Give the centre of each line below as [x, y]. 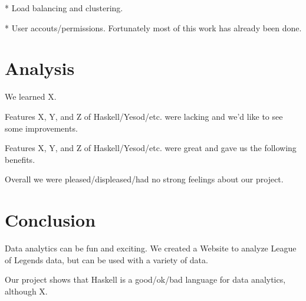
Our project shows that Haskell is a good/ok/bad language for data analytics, [145, 279]
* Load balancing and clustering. [64, 8]
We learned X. [31, 96]
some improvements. [41, 128]
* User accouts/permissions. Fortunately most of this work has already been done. [153, 27]
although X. [26, 291]
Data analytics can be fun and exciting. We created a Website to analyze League [151, 248]
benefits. [20, 159]
